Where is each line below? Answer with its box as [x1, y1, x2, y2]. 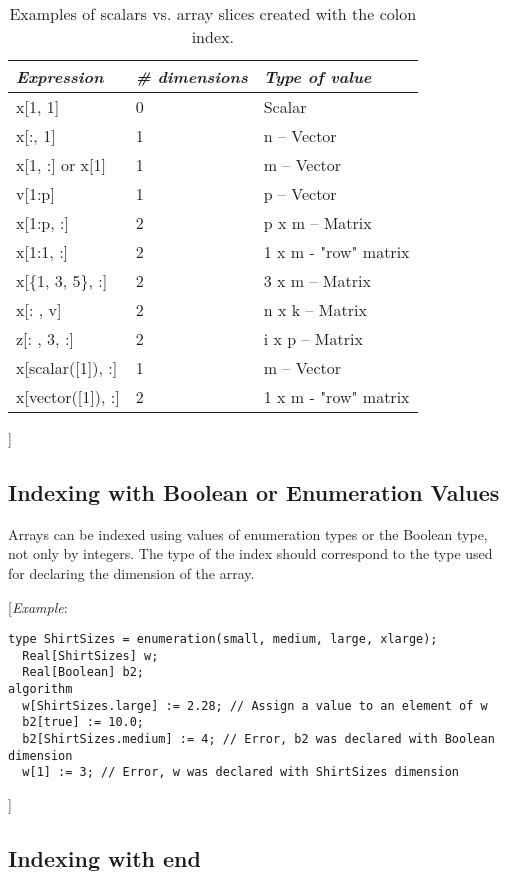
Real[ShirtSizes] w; [22, 648, 159, 663]
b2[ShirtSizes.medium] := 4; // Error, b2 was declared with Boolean [22, 732, 495, 747]
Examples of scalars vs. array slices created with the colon [9, 2, 417, 25]
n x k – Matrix [263, 298, 367, 321]
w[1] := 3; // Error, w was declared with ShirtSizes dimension [22, 765, 460, 780]
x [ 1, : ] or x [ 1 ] [16, 153, 106, 176]
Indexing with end [8, 843, 201, 874]
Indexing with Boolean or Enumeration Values [8, 476, 500, 507]
